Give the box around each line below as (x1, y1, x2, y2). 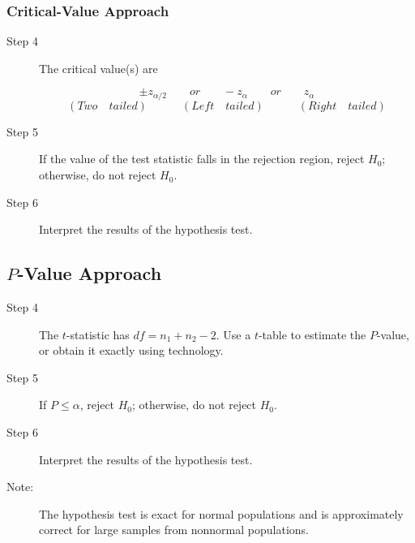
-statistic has (66, 325, 130, 343)
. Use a (216, 325, 251, 343)
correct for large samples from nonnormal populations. (39, 521, 309, 538)
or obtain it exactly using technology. (39, 342, 224, 359)
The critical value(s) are (39, 59, 158, 76)
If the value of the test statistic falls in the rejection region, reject (39, 150, 365, 167)
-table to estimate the (258, 325, 366, 343)
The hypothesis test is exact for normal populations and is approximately (39, 505, 404, 522)
